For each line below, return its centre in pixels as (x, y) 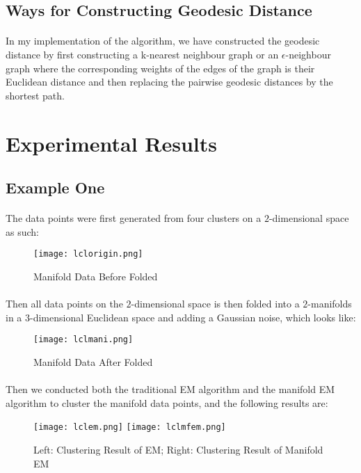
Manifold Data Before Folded (96, 276)
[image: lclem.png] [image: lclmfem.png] (130, 427)
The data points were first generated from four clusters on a (134, 218)
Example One (55, 187)
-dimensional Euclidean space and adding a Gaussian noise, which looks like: (193, 317)
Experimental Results (111, 143)
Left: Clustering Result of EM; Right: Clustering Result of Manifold (178, 449)
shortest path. (35, 95)
